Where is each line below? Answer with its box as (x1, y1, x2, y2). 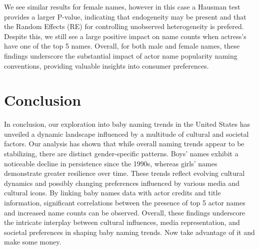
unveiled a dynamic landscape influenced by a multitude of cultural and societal (4, 128, 249, 139)
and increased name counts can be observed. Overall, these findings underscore (4, 207, 245, 217)
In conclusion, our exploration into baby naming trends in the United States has (4, 119, 250, 129)
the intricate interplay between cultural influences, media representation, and (4, 217, 240, 227)
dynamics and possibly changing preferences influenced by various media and (4, 177, 240, 188)
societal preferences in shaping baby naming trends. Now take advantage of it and (4, 226, 255, 237)
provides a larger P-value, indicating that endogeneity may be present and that (4, 11, 246, 22)
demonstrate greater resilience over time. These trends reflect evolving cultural (4, 168, 245, 178)
